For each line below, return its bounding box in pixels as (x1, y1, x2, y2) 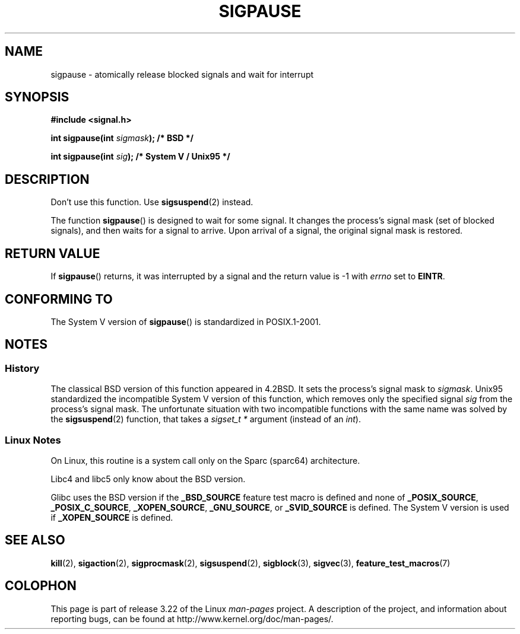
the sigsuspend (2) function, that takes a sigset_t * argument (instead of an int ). (50, 414, 361, 425)
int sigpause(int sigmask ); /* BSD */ (50, 133, 194, 144)
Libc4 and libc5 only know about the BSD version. (50, 473, 246, 484)
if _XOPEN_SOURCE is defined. (50, 512, 173, 523)
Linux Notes (5, 434, 61, 446)
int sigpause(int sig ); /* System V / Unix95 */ (50, 151, 230, 162)
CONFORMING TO (5, 291, 113, 307)
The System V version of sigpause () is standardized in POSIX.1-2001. (50, 316, 321, 327)
